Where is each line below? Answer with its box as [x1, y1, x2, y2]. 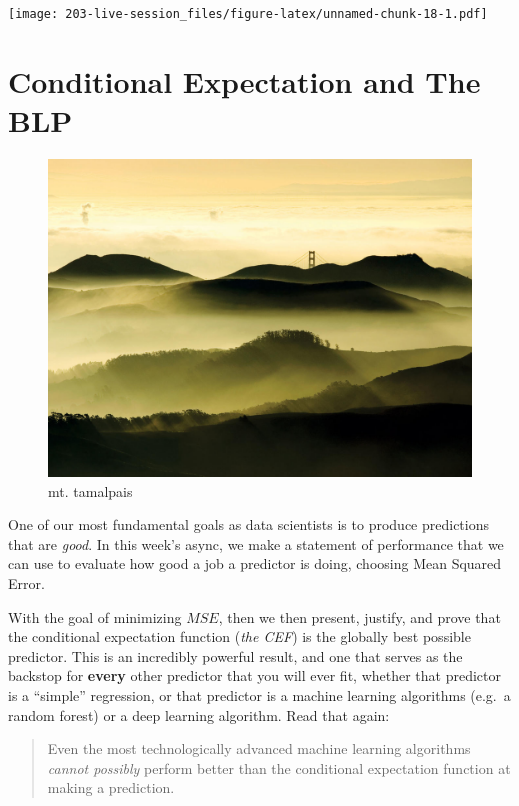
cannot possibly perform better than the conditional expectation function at [47, 757, 511, 778]
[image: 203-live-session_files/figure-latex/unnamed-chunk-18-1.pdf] [8, 7, 488, 21]
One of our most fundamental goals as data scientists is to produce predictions [8, 514, 489, 535]
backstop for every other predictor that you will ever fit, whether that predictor [8, 665, 501, 686]
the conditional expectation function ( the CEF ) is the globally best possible [8, 626, 471, 647]
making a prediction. [47, 777, 175, 798]
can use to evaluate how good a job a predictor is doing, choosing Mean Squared [8, 553, 502, 574]
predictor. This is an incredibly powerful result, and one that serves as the [8, 645, 463, 666]
